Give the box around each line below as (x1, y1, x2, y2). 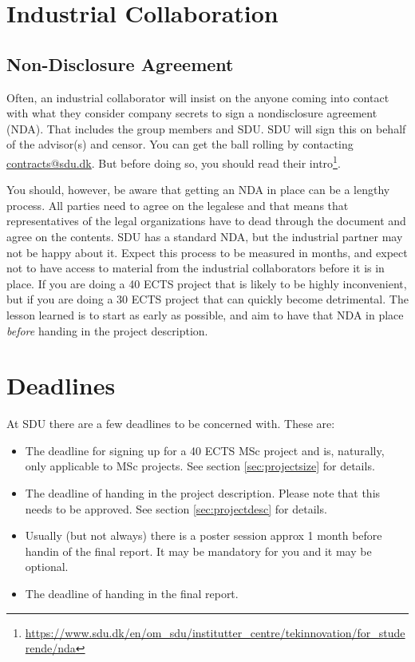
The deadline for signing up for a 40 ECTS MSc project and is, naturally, (25, 442, 385, 458)
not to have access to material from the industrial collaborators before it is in (6, 260, 385, 276)
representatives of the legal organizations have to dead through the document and (6, 212, 406, 229)
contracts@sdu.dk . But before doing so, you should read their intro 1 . (6, 152, 341, 171)
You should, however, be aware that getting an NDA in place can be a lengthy (6, 181, 390, 198)
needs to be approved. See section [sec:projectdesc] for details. (25, 500, 327, 517)
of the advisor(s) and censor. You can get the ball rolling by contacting (6, 136, 354, 153)
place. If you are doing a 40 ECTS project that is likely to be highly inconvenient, (6, 275, 407, 291)
